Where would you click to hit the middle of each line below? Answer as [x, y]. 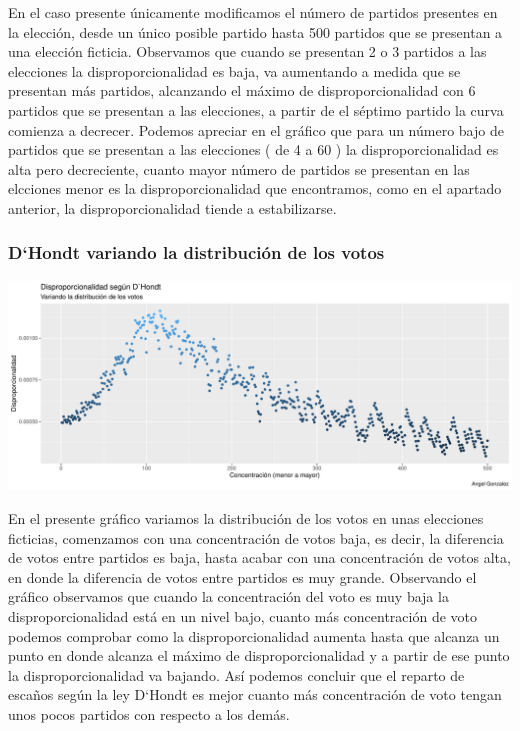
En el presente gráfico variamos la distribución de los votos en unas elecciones [246, 518]
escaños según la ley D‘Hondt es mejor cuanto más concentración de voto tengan [255, 694]
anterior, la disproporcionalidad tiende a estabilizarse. [172, 207]
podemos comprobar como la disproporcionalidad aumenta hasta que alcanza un [254, 635]
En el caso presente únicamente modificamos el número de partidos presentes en [253, 12]
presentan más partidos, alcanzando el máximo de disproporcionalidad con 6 [242, 90]
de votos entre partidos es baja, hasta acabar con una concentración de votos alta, [259, 557]
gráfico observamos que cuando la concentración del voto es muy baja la [228, 596]
